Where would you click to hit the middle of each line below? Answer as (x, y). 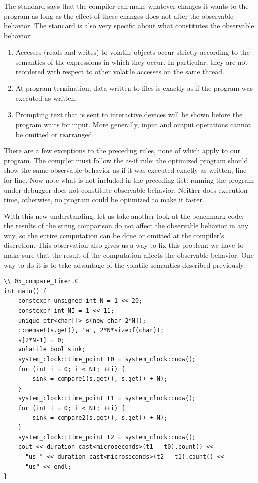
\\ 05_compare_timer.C (41, 282)
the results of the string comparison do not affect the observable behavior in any (126, 226)
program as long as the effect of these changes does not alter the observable (119, 16)
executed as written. (46, 98)
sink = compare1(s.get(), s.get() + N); (100, 379)
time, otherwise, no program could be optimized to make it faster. (104, 199)
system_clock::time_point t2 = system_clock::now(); (107, 437)
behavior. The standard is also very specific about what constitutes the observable (129, 26)
